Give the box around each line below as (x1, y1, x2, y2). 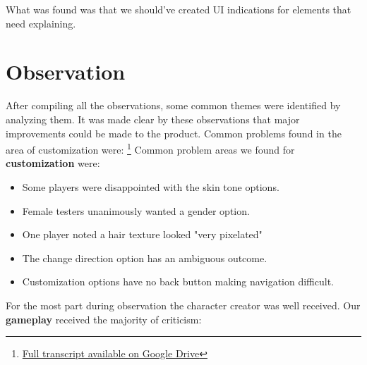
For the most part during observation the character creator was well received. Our (6, 297, 361, 312)
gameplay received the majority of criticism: (6, 311, 202, 326)
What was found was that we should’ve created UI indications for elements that (6, 2, 351, 16)
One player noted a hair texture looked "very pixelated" (22, 227, 263, 242)
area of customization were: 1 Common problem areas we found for (6, 140, 295, 156)
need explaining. (6, 16, 76, 30)
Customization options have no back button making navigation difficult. (22, 274, 334, 289)
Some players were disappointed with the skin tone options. (22, 179, 279, 194)
